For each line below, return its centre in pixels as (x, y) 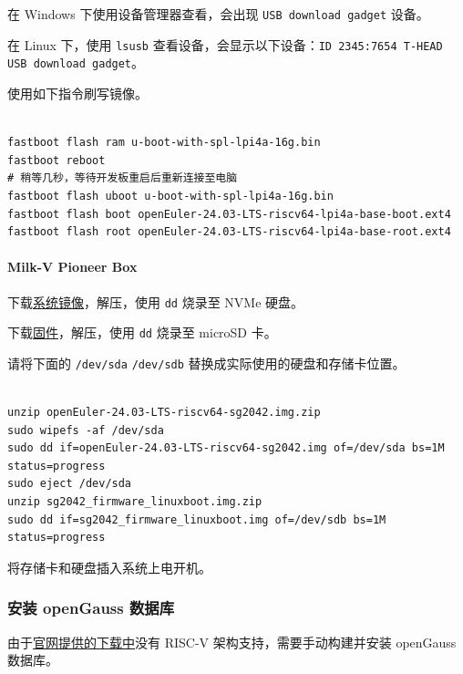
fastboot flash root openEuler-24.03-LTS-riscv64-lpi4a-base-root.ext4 (229, 232)
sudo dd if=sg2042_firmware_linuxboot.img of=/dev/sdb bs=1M (197, 519)
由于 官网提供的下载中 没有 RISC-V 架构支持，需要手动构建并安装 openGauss (232, 642)
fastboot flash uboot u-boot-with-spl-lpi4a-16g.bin (170, 196)
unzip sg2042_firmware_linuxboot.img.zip (135, 502)
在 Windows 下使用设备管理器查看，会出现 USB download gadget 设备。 (218, 14)
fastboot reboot (57, 160)
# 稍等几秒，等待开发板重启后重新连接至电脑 (123, 178)
